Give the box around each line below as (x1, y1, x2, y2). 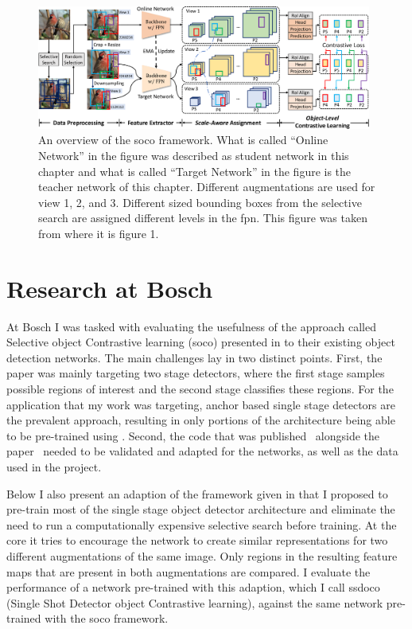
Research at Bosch (6, 272, 213, 304)
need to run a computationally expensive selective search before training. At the (6, 516, 397, 533)
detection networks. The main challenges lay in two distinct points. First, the (6, 349, 383, 365)
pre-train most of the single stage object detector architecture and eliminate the (6, 501, 395, 518)
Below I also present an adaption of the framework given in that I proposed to (6, 485, 388, 502)
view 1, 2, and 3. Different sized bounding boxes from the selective (38, 193, 362, 210)
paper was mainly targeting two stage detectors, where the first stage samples (6, 365, 385, 381)
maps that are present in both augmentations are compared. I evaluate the (6, 563, 371, 580)
